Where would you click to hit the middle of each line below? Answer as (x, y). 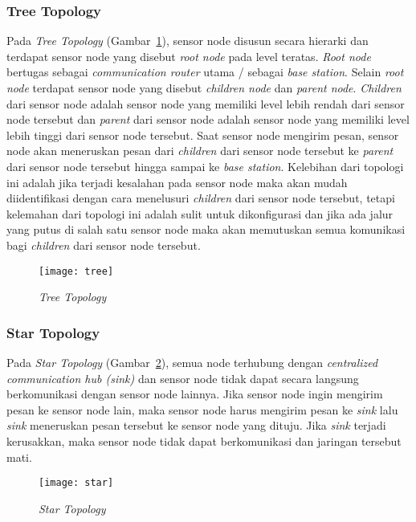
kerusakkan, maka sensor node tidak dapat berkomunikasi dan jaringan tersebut (204, 440)
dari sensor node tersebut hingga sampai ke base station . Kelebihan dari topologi (205, 166)
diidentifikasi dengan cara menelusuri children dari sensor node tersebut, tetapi (201, 198)
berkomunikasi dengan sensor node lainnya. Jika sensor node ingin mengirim (195, 394)
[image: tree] (76, 271)
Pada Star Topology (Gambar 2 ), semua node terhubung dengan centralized (192, 362)
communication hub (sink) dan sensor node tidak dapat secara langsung (183, 378)
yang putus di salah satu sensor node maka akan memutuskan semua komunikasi (206, 229)
